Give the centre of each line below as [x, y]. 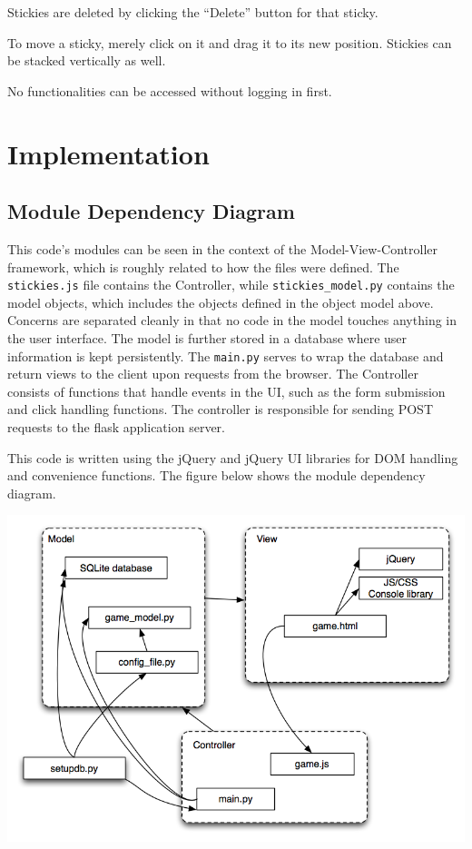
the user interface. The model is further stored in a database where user [207, 337]
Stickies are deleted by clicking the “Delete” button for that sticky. [193, 12]
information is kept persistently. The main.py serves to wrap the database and [226, 355]
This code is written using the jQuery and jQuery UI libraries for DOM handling [233, 457]
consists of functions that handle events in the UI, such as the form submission [226, 391]
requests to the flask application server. [116, 427]
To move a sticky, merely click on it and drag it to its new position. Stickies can [230, 42]
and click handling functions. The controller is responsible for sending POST [221, 409]
